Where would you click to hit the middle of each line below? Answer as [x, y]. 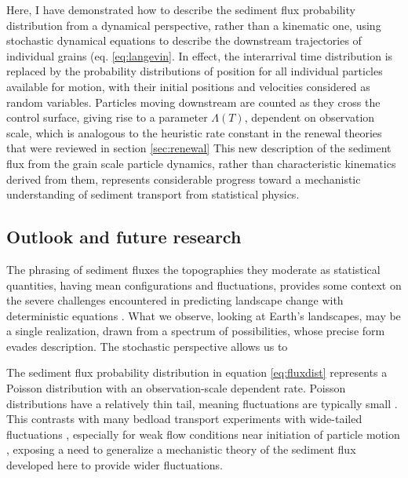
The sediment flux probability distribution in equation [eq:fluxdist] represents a [197, 372]
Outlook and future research [124, 237]
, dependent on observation [310, 117]
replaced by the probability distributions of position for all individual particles [195, 71]
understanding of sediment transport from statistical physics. [153, 194]
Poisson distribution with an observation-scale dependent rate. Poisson [176, 388]
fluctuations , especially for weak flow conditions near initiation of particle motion [203, 434]
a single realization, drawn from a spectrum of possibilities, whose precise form [196, 331]
